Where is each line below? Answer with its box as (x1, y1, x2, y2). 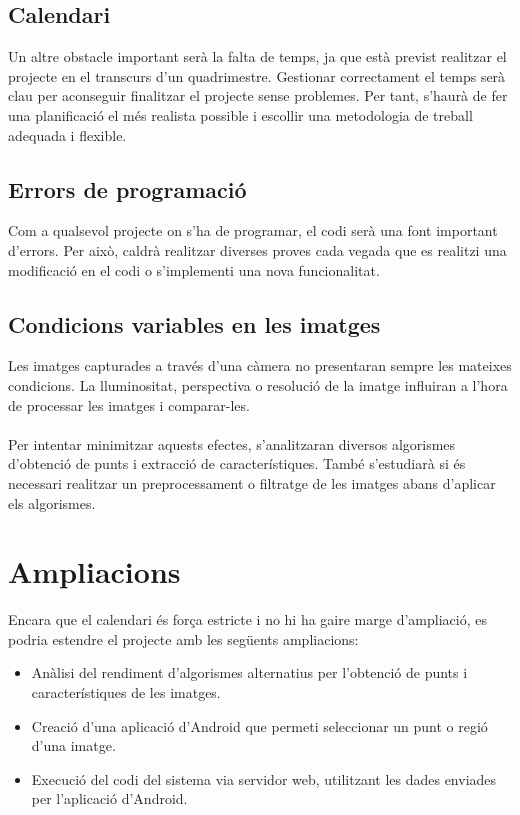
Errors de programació (8, 173, 247, 204)
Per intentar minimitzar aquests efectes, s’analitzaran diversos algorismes (8, 433, 456, 454)
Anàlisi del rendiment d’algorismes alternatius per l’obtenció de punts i (31, 662, 468, 683)
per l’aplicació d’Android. (31, 788, 188, 809)
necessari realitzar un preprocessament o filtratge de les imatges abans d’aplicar (8, 472, 496, 493)
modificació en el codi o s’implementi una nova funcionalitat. (8, 259, 380, 280)
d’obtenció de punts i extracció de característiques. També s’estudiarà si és (8, 453, 466, 474)
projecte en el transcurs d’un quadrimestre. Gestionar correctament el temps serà (8, 65, 506, 86)
